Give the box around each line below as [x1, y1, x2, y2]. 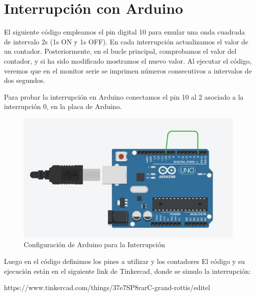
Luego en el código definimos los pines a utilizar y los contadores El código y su [4, 256, 245, 266]
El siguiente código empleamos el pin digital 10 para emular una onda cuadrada [4, 27, 245, 37]
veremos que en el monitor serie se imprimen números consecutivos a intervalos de [4, 65, 252, 75]
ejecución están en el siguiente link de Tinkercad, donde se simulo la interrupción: [4, 265, 251, 276]
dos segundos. [4, 75, 45, 85]
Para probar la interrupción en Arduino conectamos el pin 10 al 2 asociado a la [4, 91, 244, 102]
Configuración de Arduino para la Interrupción [24, 239, 165, 250]
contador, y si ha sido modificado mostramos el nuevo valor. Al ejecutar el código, [4, 55, 252, 66]
